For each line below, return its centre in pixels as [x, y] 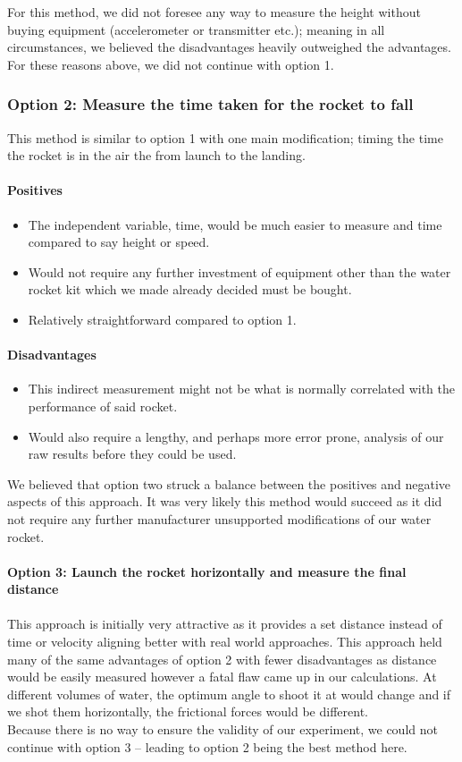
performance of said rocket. [103, 406]
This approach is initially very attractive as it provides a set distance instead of [225, 624]
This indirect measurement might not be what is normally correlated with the [241, 389]
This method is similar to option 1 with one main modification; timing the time [225, 137]
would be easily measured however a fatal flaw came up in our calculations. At [222, 677]
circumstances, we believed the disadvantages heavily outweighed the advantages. [229, 47]
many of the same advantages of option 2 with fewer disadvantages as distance [222, 659]
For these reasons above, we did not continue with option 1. [171, 64]
